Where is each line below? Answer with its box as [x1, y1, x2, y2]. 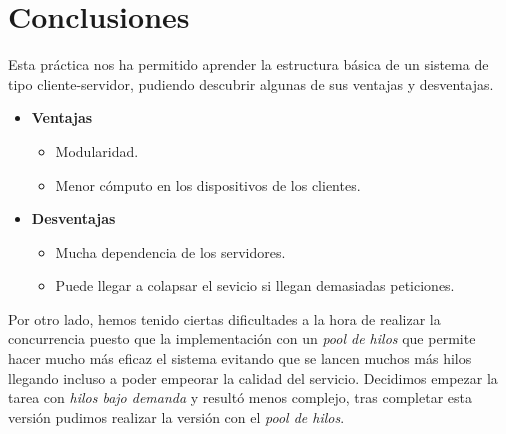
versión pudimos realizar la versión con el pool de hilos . [8, 406, 345, 427]
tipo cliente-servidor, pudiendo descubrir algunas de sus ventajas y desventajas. [8, 73, 494, 94]
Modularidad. [55, 140, 139, 161]
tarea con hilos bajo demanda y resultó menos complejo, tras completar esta [8, 387, 472, 408]
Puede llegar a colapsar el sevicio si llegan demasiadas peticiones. [55, 275, 455, 296]
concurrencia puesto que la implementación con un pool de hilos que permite [8, 328, 476, 349]
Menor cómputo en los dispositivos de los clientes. [55, 174, 361, 195]
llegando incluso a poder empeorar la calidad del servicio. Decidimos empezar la [8, 367, 498, 388]
